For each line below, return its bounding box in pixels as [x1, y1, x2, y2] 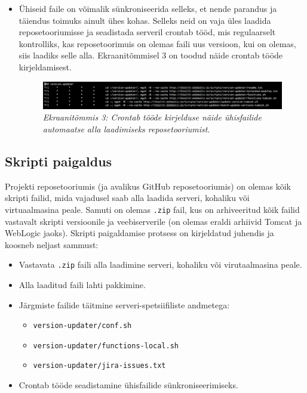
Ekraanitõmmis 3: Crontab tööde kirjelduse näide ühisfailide [42, 111, 262, 123]
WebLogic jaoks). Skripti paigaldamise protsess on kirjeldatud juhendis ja [5, 227, 274, 239]
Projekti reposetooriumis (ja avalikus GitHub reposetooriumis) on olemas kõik [5, 180, 291, 192]
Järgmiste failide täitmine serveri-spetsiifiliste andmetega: [19, 298, 230, 311]
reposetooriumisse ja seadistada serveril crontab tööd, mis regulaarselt [19, 26, 276, 38]
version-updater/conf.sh [33, 321, 132, 330]
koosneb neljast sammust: [5, 238, 99, 250]
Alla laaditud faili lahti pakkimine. [19, 278, 146, 290]
